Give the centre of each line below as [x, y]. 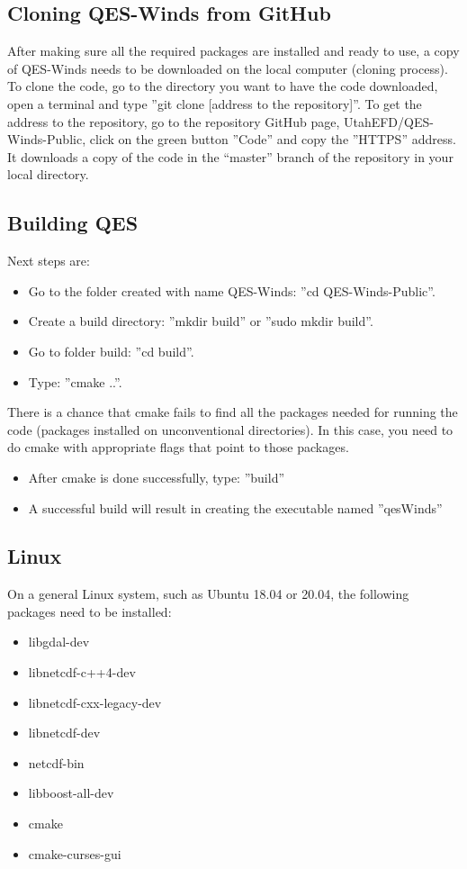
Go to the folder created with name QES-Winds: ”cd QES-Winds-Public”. [232, 290]
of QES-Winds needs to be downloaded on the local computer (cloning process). [228, 68]
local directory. [48, 174]
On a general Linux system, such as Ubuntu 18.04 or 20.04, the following [208, 594]
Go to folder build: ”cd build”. [111, 351]
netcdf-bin [56, 762]
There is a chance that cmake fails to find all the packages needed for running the [233, 412]
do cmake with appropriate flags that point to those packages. [178, 447]
